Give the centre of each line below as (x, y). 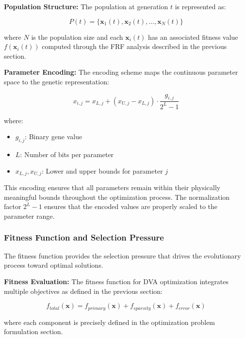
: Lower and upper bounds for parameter (102, 170)
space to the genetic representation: (57, 81)
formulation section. (33, 331)
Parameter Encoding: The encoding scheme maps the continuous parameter (121, 72)
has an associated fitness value (193, 37)
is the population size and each (77, 37)
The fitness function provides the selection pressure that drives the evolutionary (122, 255)
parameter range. (29, 216)
